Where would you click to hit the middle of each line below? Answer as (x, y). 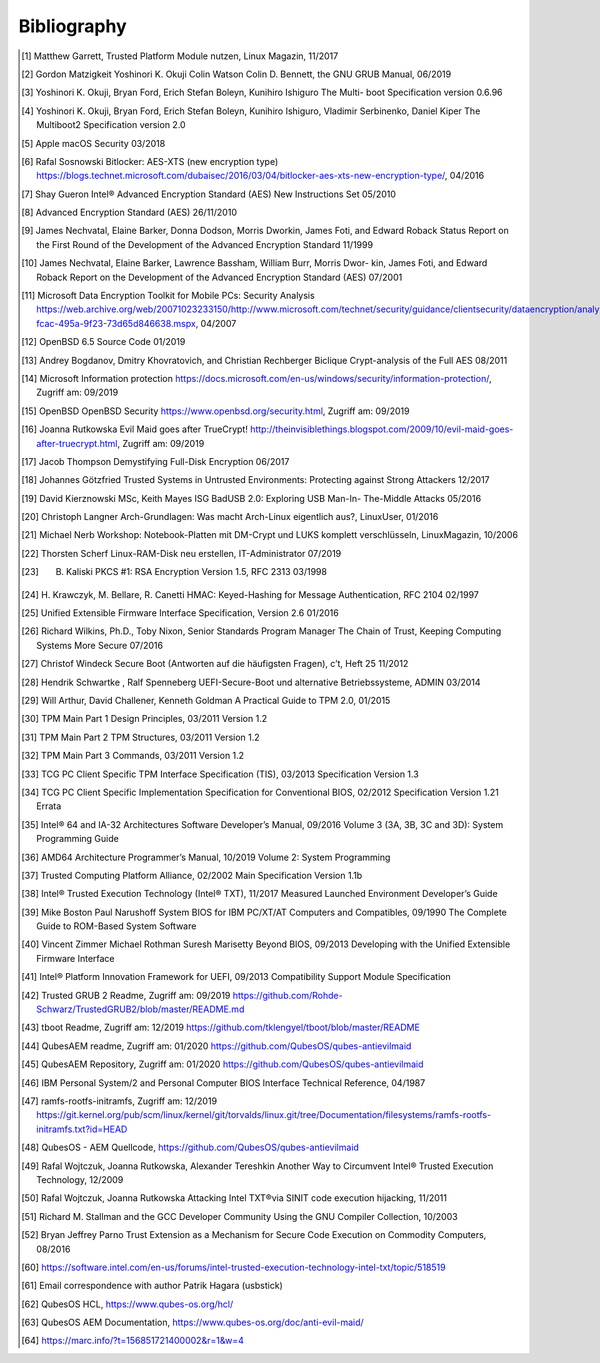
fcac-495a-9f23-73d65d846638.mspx (116, 323)
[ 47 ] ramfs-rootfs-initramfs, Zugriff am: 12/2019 (119, 1101)
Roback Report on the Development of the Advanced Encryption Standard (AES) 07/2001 (219, 277)
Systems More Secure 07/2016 (100, 645)
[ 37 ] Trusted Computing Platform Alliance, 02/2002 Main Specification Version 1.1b (192, 875)
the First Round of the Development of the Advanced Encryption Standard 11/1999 (205, 244)
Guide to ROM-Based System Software (116, 926)
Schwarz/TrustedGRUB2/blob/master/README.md (140, 1009)
